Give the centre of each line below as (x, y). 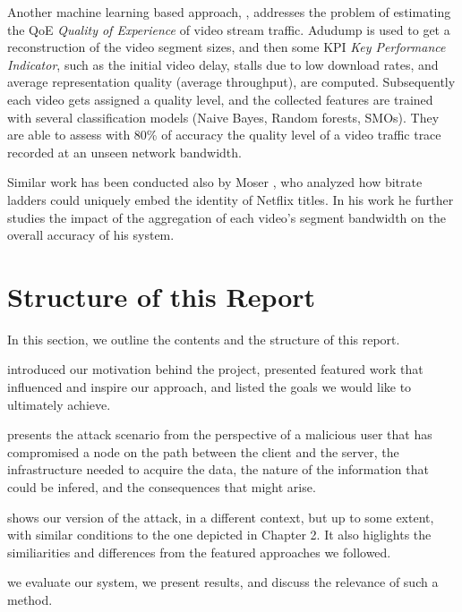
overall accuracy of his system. (91, 235)
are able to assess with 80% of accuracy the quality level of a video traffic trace (224, 135)
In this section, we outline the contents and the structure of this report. (204, 339)
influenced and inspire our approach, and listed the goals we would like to (210, 387)
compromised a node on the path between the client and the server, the (203, 451)
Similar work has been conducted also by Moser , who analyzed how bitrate (215, 182)
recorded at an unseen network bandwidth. (124, 152)
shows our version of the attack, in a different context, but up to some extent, (221, 517)
